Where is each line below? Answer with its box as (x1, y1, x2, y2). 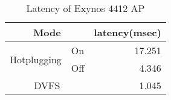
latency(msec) (94, 25, 161, 39)
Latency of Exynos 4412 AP (26, 1, 145, 15)
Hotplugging (10, 52, 62, 66)
